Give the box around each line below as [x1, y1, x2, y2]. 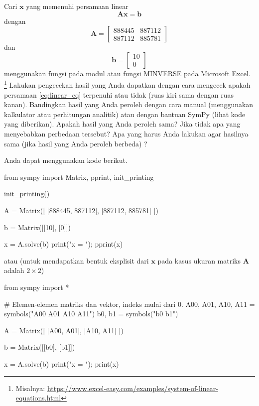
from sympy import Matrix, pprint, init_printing [4, 171, 154, 182]
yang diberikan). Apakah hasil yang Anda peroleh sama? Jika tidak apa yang [4, 119, 241, 129]
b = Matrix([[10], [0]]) [4, 222, 71, 232]
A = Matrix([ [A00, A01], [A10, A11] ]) [4, 325, 124, 335]
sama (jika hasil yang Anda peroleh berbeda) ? [4, 138, 147, 148]
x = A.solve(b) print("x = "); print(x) [4, 358, 119, 369]
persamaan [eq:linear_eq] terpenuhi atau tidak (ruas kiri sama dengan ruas [4, 89, 234, 100]
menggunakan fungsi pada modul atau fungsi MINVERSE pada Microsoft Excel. [4, 68, 251, 78]
